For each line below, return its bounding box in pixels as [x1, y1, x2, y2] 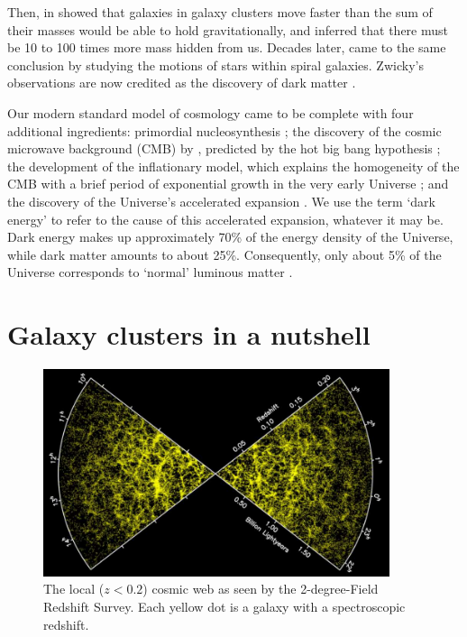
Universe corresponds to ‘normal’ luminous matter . [7, 263, 293, 282]
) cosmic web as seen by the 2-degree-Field [142, 579, 379, 598]
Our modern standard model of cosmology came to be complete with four [7, 103, 414, 122]
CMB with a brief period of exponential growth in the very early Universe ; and [7, 174, 449, 193]
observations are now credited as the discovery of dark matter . [7, 73, 356, 92]
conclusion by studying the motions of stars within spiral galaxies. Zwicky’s [7, 55, 424, 74]
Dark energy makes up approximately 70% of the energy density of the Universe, [7, 227, 453, 246]
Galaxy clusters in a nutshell [7, 316, 371, 353]
